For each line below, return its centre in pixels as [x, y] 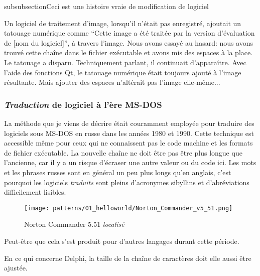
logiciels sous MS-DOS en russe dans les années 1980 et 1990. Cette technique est [129, 133]
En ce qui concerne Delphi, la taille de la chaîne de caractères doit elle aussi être [128, 258]
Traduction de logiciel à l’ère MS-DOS [83, 104]
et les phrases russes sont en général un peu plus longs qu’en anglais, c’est [118, 172]
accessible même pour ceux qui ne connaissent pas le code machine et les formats [128, 143]
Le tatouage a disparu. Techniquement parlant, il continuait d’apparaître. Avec [125, 62]
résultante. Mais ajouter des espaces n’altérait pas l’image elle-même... [112, 82]
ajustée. [16, 268]
